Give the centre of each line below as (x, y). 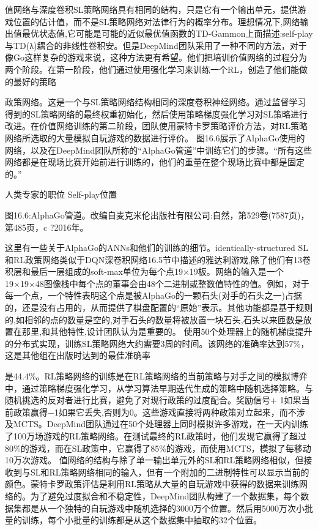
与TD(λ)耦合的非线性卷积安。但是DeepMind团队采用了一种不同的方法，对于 (156, 45)
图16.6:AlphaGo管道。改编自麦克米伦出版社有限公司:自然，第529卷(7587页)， (157, 215)
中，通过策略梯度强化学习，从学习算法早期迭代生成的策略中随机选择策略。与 (159, 388)
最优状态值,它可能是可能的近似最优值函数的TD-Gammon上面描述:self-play (167, 33)
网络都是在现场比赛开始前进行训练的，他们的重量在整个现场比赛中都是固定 (155, 162)
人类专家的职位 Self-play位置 (61, 194)
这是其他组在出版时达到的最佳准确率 (78, 355)
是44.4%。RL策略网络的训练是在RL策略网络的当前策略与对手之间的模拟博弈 (156, 376)
